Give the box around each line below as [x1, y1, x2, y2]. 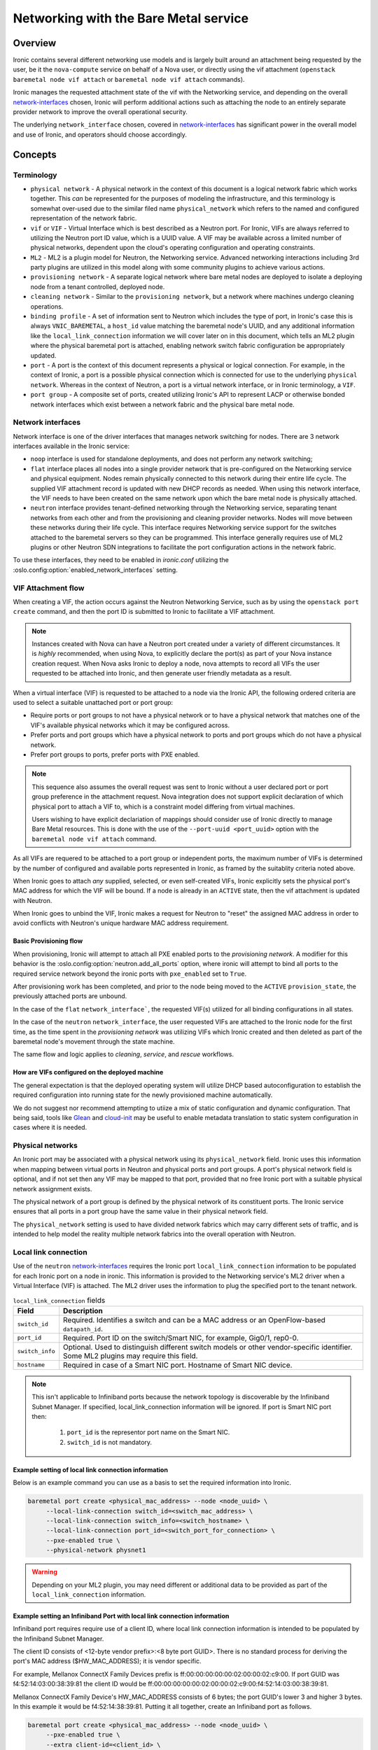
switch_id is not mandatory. [66, 1438, 153, 1446]
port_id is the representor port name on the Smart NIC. [66, 1428, 230, 1436]
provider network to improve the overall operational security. [13, 108, 188, 116]
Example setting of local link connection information [13, 1465, 168, 1473]
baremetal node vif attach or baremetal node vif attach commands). [13, 75, 245, 83]
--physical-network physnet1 [45, 1546, 146, 1554]
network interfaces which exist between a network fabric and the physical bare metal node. [30, 400, 295, 409]
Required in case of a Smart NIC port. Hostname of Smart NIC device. [63, 1360, 293, 1370]
